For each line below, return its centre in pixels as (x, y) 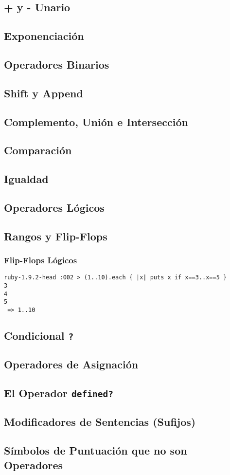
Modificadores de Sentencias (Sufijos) (100, 422)
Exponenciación (44, 36)
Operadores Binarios (57, 64)
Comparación (38, 150)
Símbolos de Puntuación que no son (96, 450)
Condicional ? (39, 335)
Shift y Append (44, 93)
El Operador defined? (59, 393)
